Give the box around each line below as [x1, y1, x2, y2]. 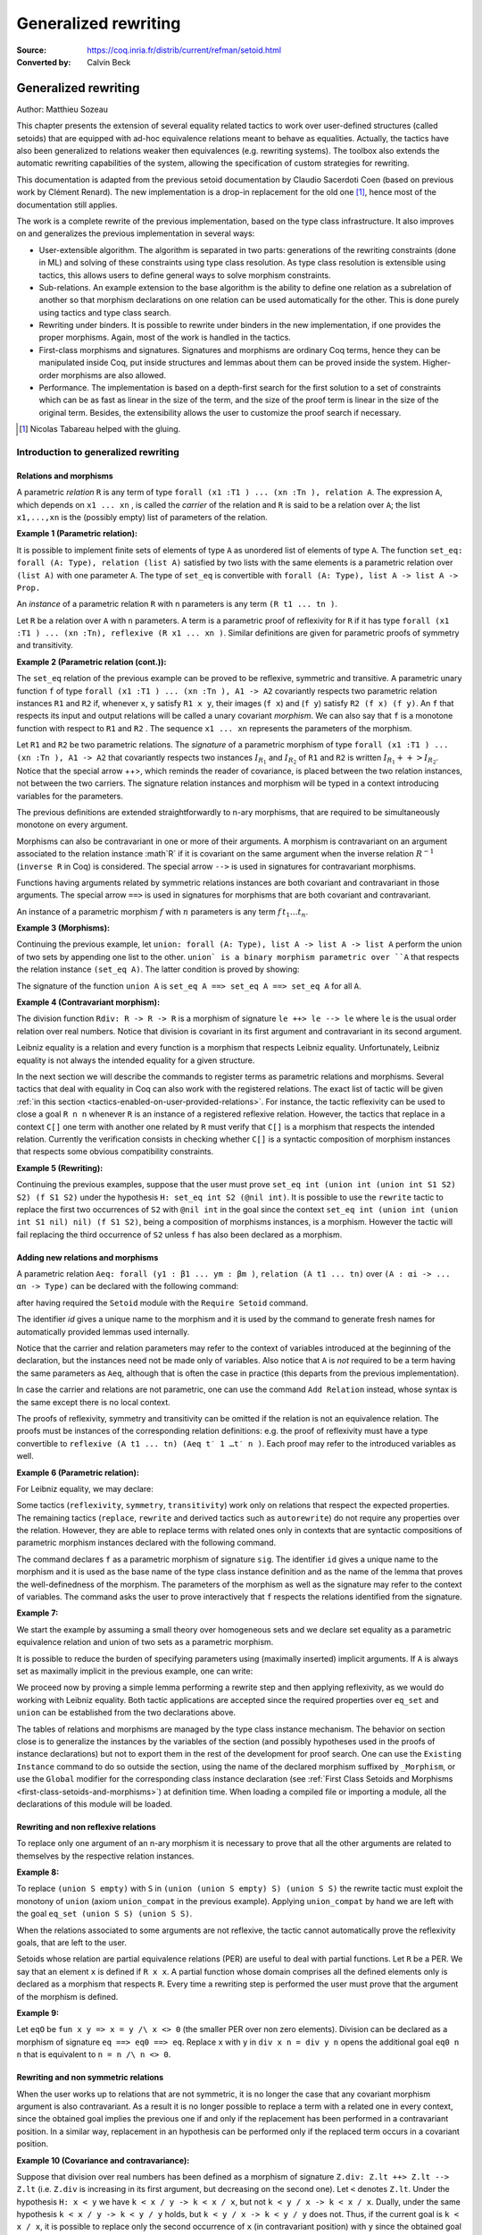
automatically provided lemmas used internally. [16, 1326, 190, 1337]
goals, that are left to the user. [16, 1937, 127, 1948]
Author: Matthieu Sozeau [16, 104, 109, 114]
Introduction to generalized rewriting [16, 445, 180, 458]
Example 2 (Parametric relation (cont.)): [16, 656, 167, 667]
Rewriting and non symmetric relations [16, 2072, 164, 2083]
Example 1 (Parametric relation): [16, 528, 138, 539]
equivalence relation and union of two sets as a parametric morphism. [16, 1637, 274, 1648]
